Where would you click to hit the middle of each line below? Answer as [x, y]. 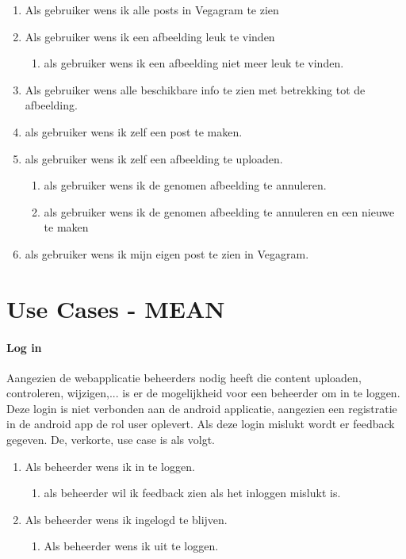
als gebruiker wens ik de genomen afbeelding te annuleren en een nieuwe [219, 211]
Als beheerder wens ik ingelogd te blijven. [126, 519]
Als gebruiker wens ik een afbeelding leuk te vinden [150, 36]
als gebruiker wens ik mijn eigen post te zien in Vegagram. [167, 253]
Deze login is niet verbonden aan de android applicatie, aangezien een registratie [202, 408]
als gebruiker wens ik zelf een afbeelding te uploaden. [154, 158]
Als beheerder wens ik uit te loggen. [131, 546]
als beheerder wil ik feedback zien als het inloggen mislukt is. [192, 493]
